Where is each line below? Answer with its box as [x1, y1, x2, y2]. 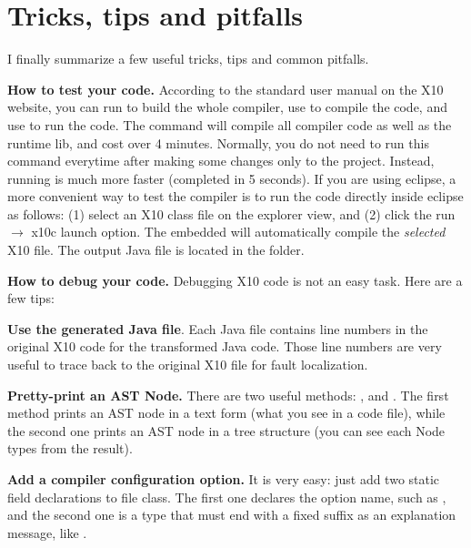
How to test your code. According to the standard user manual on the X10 [7, 79, 444, 98]
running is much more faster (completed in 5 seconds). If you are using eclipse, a [7, 168, 456, 188]
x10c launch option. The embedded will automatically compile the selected [31, 222, 446, 241]
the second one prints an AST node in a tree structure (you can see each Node [7, 421, 446, 440]
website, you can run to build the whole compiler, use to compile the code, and [7, 97, 447, 117]
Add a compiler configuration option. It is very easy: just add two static [7, 470, 440, 488]
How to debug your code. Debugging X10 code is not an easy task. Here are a [7, 270, 463, 289]
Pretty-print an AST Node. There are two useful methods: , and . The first [7, 385, 449, 404]
